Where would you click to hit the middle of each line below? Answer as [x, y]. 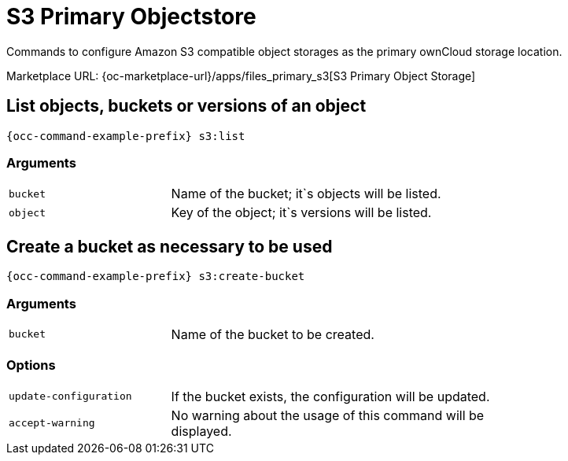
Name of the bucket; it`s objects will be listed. [306, 194]
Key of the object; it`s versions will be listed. [301, 213]
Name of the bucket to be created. [273, 334]
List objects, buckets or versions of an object [186, 106]
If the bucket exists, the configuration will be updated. [330, 396]
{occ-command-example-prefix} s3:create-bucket [156, 277]
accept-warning [52, 423]
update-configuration [70, 396]
